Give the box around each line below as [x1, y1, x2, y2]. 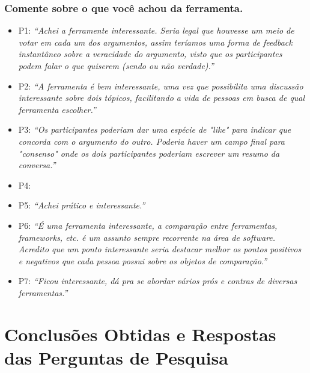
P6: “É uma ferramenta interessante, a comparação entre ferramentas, [18, 219, 278, 231]
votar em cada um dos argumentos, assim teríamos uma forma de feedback [18, 35, 293, 48]
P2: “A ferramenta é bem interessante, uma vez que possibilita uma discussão [18, 79, 303, 92]
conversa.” [18, 159, 56, 171]
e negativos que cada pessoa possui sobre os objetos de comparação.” [18, 254, 267, 267]
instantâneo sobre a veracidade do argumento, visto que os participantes [18, 47, 282, 60]
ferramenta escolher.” [18, 103, 96, 115]
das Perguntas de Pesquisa [4, 345, 228, 369]
